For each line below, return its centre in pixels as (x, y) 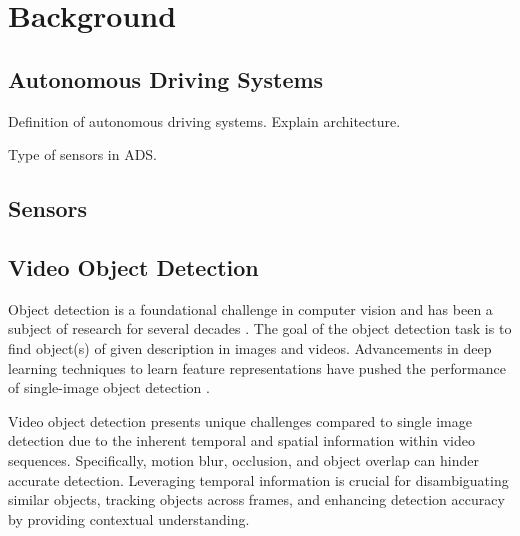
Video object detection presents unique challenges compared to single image (240, 420)
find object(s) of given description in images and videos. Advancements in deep (250, 347)
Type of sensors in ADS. (83, 154)
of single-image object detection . (109, 387)
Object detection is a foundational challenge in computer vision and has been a (250, 308)
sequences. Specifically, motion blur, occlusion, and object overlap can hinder (243, 459)
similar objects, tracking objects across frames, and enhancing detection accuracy (256, 499)
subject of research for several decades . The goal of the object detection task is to (260, 328)
